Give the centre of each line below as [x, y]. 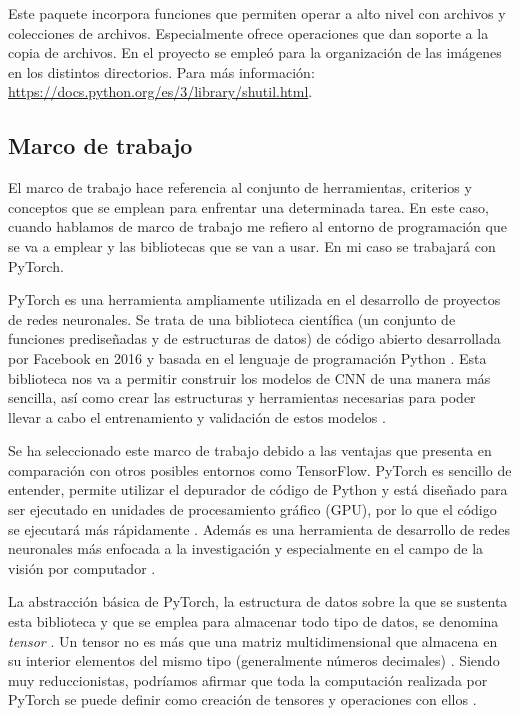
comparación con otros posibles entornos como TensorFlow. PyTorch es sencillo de [260, 469]
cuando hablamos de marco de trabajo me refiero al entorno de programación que [257, 226]
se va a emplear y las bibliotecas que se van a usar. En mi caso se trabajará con [252, 245]
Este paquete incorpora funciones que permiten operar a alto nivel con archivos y [257, 13]
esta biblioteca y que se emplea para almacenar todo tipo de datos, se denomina [253, 621]
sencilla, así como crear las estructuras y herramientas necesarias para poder [242, 397]
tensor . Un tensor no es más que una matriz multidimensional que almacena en [253, 640]
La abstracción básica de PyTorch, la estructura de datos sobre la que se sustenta [258, 601]
